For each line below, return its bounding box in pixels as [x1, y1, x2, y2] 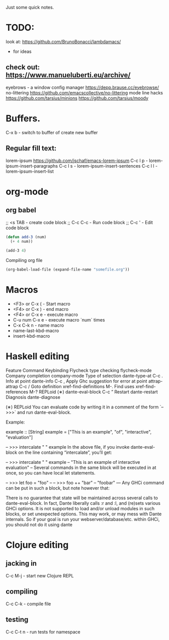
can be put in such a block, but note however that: [6, 485, 110, 491]
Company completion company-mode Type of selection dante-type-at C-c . [6, 372, 163, 379]
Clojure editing [6, 540, 69, 551]
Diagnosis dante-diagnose [6, 394, 61, 400]
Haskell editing [6, 351, 69, 362]
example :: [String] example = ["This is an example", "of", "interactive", [6, 429, 152, 435]
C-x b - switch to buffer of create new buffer [6, 129, 98, 135]
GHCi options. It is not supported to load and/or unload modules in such [6, 505, 155, 511]
